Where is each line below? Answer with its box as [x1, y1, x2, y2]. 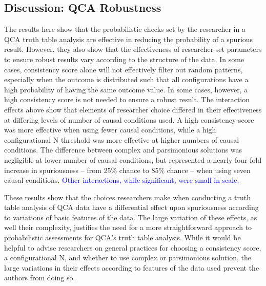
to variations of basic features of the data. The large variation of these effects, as [4, 212, 257, 222]
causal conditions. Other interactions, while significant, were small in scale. [4, 175, 239, 185]
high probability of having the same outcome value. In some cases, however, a [4, 84, 248, 94]
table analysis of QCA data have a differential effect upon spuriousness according [4, 202, 259, 213]
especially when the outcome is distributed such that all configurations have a [4, 74, 249, 85]
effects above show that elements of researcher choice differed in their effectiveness [4, 104, 262, 115]
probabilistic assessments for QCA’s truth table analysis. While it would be [4, 232, 241, 243]
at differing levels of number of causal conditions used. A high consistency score [4, 114, 254, 125]
